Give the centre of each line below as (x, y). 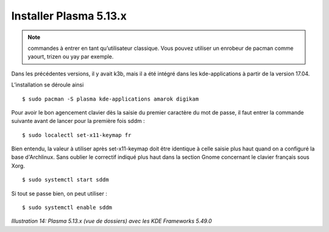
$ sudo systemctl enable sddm (67, 208)
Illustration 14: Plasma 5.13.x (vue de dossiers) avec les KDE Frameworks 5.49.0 (112, 221)
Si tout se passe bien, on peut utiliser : (59, 193)
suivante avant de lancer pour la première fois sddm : (78, 121)
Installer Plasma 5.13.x (69, 16)
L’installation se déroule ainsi (48, 85)
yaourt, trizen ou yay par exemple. (71, 57)
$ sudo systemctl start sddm (65, 180)
